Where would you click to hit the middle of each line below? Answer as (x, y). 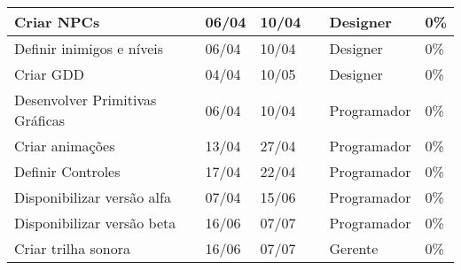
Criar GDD (49, 74)
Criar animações (65, 146)
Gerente (354, 248)
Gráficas (40, 120)
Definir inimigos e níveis (89, 48)
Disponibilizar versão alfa (93, 197)
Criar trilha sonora (72, 248)
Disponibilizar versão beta (95, 223)
